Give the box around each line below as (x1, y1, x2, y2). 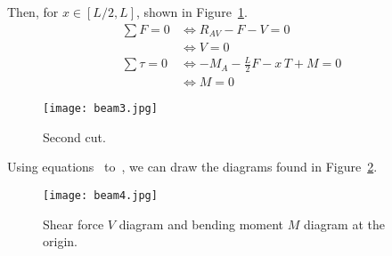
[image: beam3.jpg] (43, 102, 158, 116)
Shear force (43, 214, 104, 233)
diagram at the (303, 214, 386, 233)
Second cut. (43, 127, 106, 146)
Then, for (7, 3, 59, 20)
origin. (43, 232, 78, 251)
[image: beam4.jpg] (43, 188, 158, 202)
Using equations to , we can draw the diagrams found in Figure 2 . (7, 157, 378, 176)
